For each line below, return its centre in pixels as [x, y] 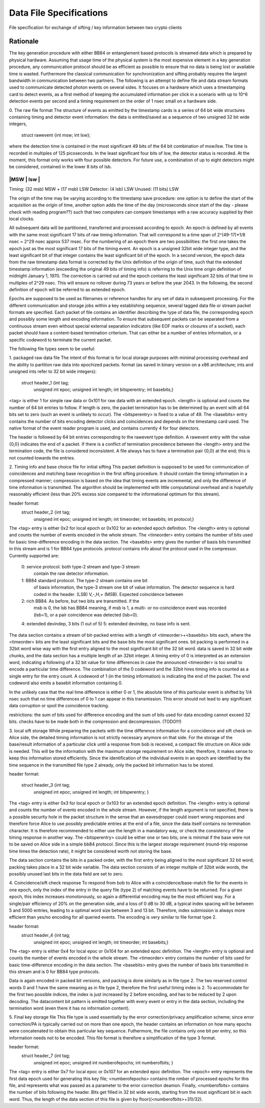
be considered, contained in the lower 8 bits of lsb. [60, 167]
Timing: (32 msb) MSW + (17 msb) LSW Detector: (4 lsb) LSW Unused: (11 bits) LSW [94, 189]
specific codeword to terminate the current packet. [61, 340]
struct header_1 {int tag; [45, 383]
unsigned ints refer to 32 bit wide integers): [53, 372]
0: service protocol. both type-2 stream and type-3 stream [80, 567]
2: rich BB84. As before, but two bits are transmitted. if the [80, 601]
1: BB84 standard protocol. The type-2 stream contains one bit [84, 580]
